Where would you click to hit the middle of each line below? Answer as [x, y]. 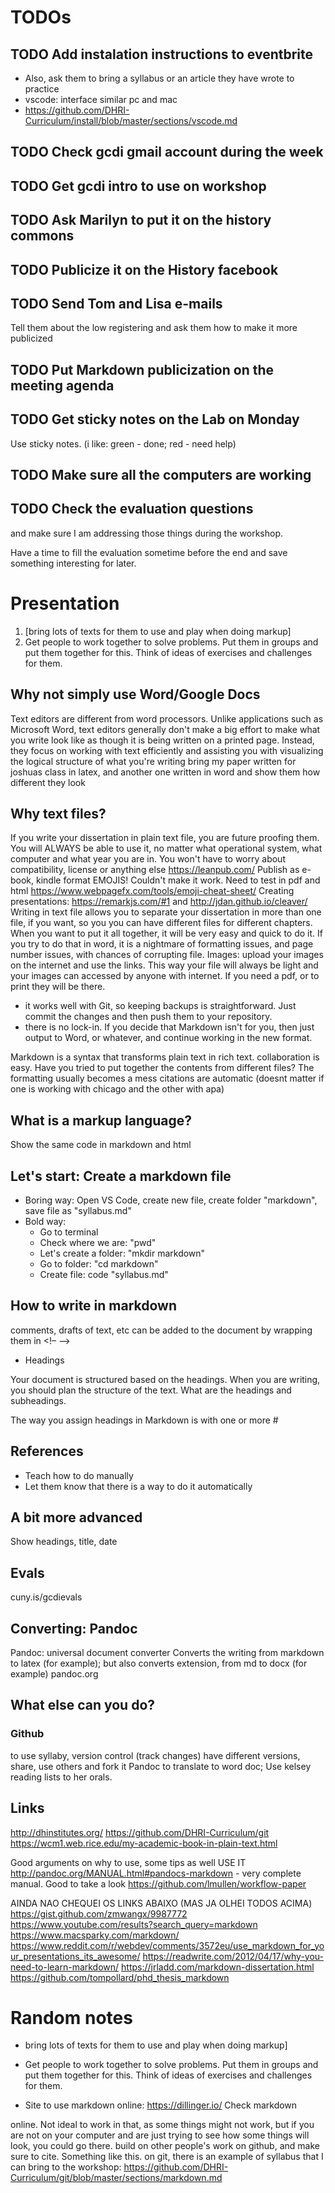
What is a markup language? [101, 1120]
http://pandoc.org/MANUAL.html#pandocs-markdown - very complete [156, 1873]
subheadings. [38, 1400]
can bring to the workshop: [66, 2167]
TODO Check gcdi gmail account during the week [167, 152]
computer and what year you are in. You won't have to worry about [148, 859]
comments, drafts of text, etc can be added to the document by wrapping [161, 1330]
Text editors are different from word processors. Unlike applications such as [167, 718]
